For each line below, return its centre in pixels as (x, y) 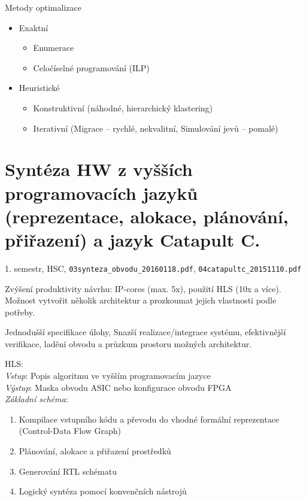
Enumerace (54, 48)
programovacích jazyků (102, 192)
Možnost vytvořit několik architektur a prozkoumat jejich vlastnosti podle (141, 300)
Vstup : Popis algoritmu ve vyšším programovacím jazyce (108, 376)
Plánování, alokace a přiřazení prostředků (95, 451)
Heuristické (39, 88)
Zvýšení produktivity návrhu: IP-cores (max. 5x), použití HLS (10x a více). (143, 288)
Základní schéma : (37, 399)
